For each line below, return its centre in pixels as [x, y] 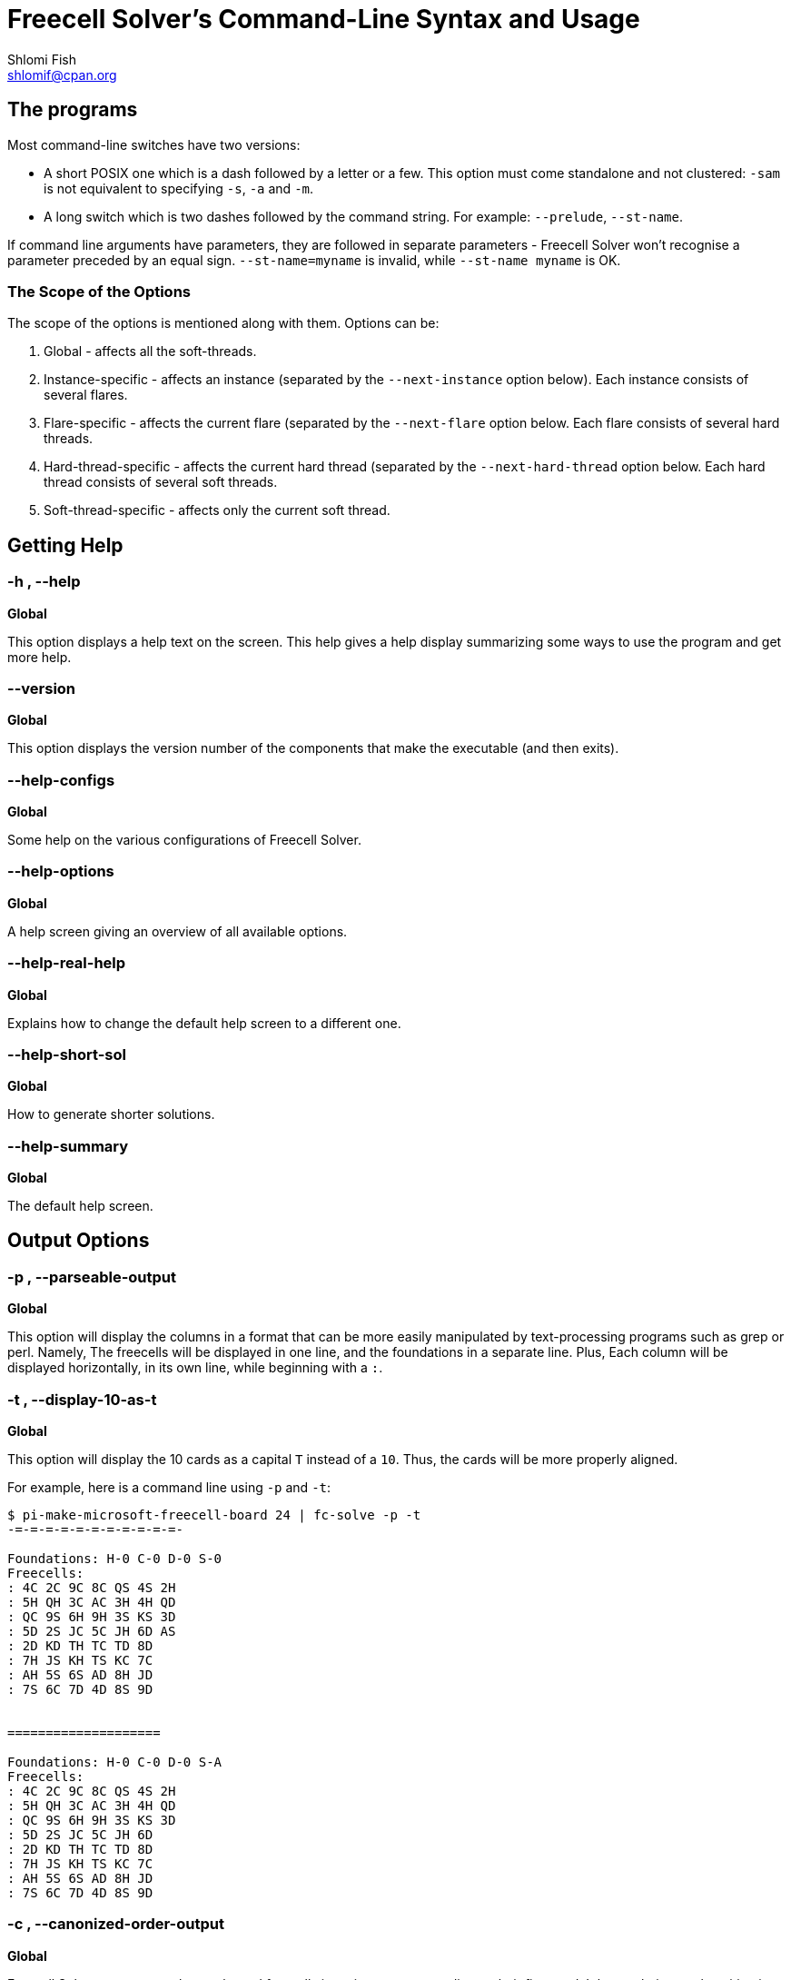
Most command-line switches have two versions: [154, 144]
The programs [73, 110]
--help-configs [61, 780]
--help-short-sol [67, 1054]
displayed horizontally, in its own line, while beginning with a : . [195, 1368]
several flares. [86, 395]
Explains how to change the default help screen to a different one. [204, 1023]
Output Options [79, 1241]
